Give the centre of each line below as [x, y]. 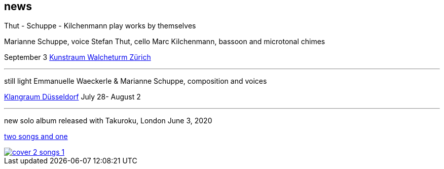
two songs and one [36, 137]
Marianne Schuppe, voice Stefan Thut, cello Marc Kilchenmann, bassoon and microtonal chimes [165, 42]
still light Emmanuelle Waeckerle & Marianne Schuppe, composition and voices [136, 81]
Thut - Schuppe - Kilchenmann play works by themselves [100, 26]
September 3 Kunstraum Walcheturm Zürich [78, 57]
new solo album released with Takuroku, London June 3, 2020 [108, 121]
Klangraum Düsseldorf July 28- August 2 [72, 97]
